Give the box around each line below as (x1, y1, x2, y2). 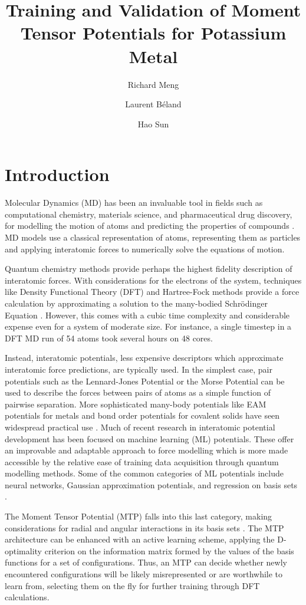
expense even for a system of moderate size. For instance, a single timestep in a (5, 320, 292, 333)
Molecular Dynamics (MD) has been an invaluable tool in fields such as (5, 196, 263, 209)
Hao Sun (137, 117, 169, 130)
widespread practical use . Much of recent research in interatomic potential (5, 420, 275, 433)
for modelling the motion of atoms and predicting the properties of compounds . (5, 219, 295, 232)
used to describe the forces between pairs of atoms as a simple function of (5, 386, 271, 399)
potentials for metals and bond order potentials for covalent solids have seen (5, 409, 280, 422)
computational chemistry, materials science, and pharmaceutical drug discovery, (5, 208, 292, 220)
